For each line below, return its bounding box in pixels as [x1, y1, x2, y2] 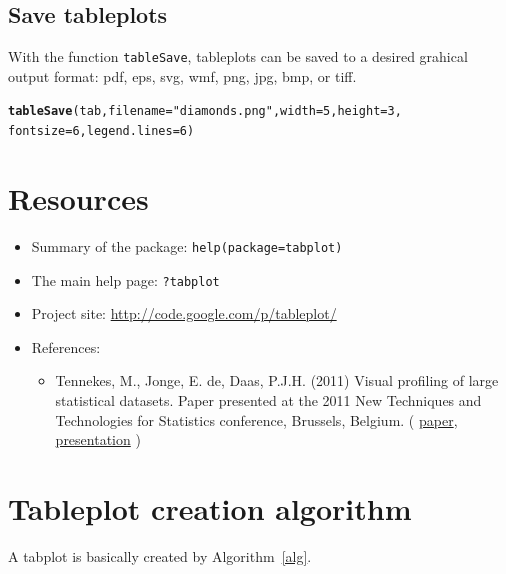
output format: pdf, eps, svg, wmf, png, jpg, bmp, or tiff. [8, 65, 357, 86]
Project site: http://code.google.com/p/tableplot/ [31, 303, 337, 324]
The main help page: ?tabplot [31, 269, 220, 290]
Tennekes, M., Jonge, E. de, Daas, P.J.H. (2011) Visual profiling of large [55, 370, 499, 391]
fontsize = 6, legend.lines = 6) [8, 124, 195, 139]
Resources [8, 177, 149, 218]
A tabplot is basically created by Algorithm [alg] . [8, 545, 312, 566]
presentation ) [55, 429, 141, 450]
